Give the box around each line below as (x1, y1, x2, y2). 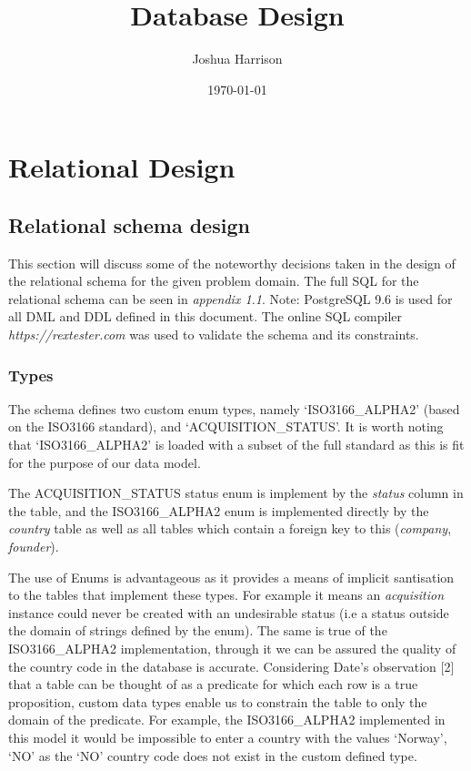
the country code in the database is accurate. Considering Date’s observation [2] (8, 656, 455, 675)
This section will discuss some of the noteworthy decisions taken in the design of (8, 253, 456, 272)
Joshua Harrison (192, 49, 283, 68)
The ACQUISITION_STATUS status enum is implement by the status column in (8, 483, 464, 502)
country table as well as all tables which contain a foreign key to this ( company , (8, 519, 452, 538)
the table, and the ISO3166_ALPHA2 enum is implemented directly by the (8, 501, 429, 520)
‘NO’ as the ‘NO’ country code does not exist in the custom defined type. (8, 746, 417, 765)
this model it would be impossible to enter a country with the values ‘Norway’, (8, 727, 447, 746)
